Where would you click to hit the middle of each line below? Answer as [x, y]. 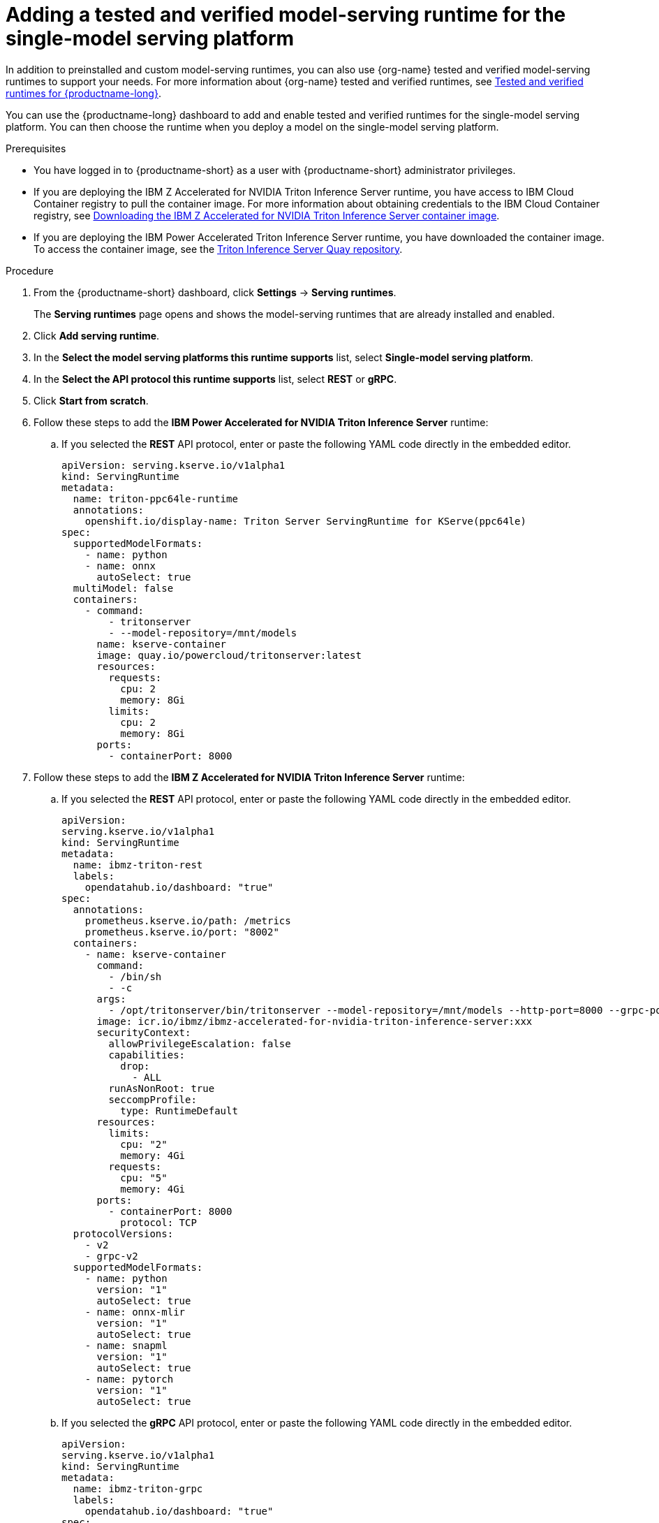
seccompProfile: [153, 1099]
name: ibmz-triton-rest [138, 865]
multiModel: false [123, 588]
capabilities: [147, 1055]
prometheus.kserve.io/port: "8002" [182, 932]
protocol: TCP [158, 1222]
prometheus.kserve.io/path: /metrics [188, 920]
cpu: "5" [144, 1178]
